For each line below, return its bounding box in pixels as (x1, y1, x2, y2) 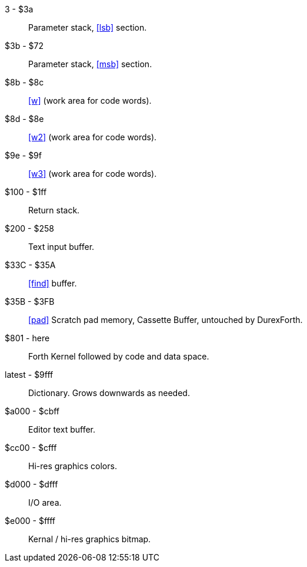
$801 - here (5, 333, 50, 343)
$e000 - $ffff (5, 516, 56, 526)
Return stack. (28, 205, 80, 215)
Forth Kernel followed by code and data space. (28, 351, 209, 361)
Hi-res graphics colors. (28, 461, 117, 471)
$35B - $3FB (5, 296, 55, 306)
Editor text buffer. (28, 424, 95, 434)
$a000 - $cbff (5, 406, 60, 416)
